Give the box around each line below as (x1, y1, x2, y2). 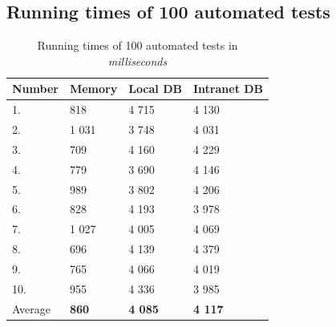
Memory (69, 80, 118, 97)
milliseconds (107, 52, 168, 69)
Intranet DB (192, 80, 264, 97)
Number (12, 80, 59, 97)
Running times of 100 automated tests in (37, 37, 238, 54)
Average (12, 300, 51, 317)
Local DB (128, 80, 182, 97)
